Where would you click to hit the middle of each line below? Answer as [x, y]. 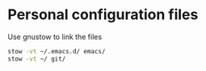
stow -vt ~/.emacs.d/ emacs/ [57, 51]
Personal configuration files [103, 15]
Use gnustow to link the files [55, 37]
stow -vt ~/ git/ [37, 59]
